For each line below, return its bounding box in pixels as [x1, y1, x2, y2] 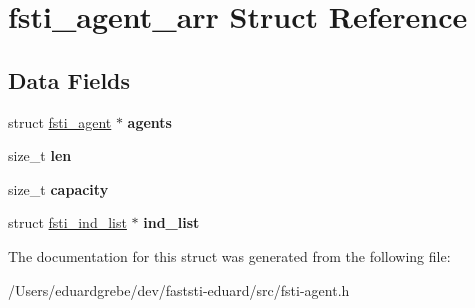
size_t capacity [8, 178, 109, 199]
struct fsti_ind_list [8, 212, 127, 233]
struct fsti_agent [8, 111, 112, 132]
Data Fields [8, 64, 131, 95]
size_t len [8, 145, 72, 166]
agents [127, 111, 172, 132]
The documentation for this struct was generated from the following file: [8, 245, 451, 266]
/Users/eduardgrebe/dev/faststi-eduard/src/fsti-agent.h [8, 279, 350, 300]
